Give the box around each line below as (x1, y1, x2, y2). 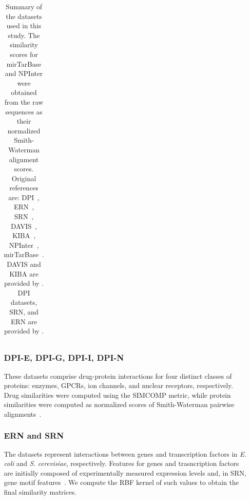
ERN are (11, 316, 37, 326)
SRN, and (9, 307, 38, 316)
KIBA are (9, 268, 38, 278)
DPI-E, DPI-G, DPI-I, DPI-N (4, 352, 124, 364)
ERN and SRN (4, 429, 64, 442)
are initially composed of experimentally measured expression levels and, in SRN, (4, 467, 247, 478)
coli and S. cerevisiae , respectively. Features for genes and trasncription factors (4, 458, 239, 468)
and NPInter (5, 68, 43, 78)
